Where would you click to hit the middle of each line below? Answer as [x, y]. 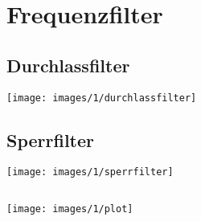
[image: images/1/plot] [70, 209]
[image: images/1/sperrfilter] [90, 172]
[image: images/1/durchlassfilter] [102, 98]
